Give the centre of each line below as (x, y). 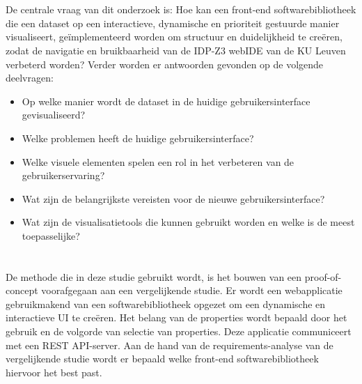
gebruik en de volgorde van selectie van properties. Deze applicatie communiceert (179, 331)
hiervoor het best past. (54, 372)
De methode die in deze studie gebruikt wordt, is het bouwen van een (154, 276)
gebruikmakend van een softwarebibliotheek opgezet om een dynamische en (166, 304)
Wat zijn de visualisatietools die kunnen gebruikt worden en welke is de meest (188, 222)
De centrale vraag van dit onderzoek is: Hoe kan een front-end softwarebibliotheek (181, 9)
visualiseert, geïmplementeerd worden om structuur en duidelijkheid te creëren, (174, 37)
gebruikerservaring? (63, 175)
